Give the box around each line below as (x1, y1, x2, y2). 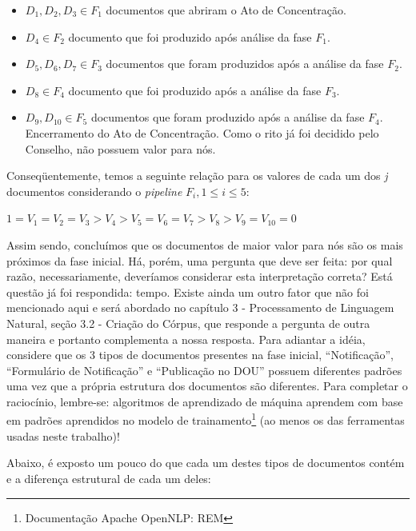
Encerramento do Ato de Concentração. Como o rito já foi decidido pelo (25, 124, 379, 141)
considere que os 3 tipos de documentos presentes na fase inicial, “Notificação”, (6, 346, 394, 363)
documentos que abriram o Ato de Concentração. (106, 2, 346, 18)
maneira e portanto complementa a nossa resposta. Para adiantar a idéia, (6, 330, 366, 347)
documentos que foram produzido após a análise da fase (90, 109, 365, 126)
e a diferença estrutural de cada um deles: (6, 469, 211, 486)
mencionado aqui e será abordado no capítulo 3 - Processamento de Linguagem (6, 299, 394, 316)
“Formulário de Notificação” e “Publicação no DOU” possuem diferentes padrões (6, 361, 402, 378)
